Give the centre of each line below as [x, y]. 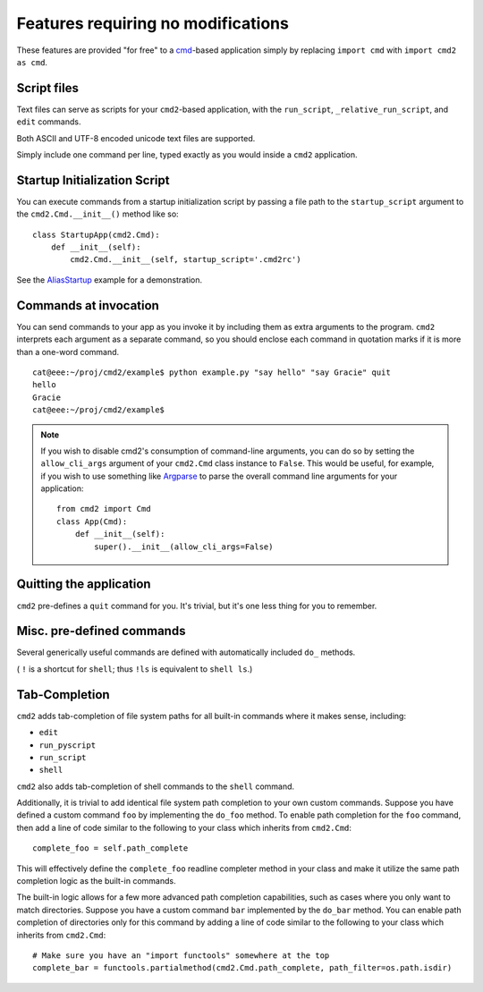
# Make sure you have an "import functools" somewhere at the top [181, 956]
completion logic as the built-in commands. [96, 881]
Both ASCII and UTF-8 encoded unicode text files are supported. [136, 138]
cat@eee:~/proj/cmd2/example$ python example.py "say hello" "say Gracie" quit [212, 372]
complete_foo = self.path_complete [110, 848]
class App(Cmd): [92, 521]
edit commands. [49, 122]
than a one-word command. [68, 352]
